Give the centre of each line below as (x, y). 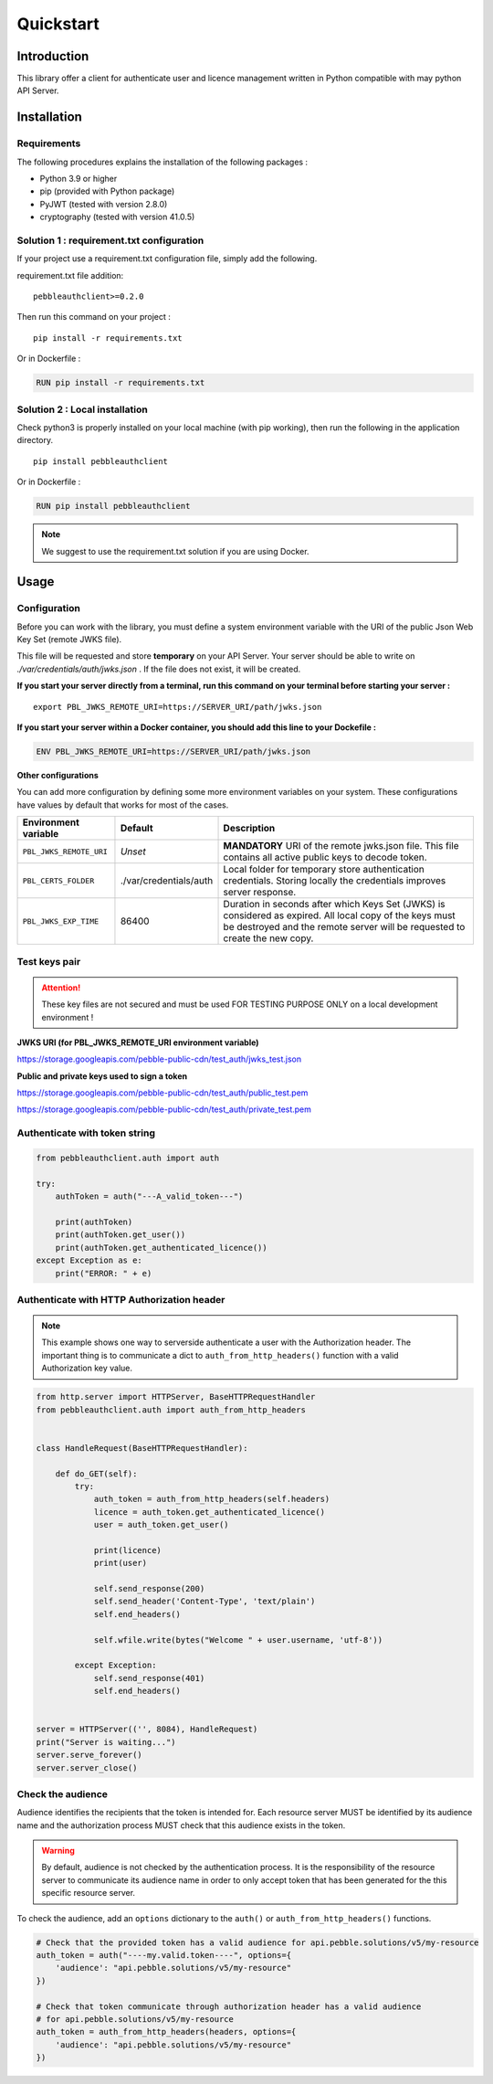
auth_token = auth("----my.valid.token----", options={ (164, 1955)
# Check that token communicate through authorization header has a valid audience (229, 2006)
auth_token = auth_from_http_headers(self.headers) (212, 1499)
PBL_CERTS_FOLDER (58, 880)
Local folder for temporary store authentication (324, 870)
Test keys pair (49, 961)
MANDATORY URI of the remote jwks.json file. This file (341, 846)
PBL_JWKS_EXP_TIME (61, 921)
